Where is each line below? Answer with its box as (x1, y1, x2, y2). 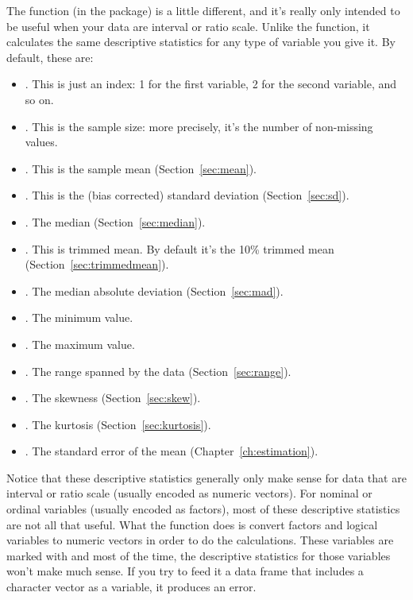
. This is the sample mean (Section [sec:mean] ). (25, 160, 257, 176)
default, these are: (6, 48, 94, 65)
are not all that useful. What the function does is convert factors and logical (6, 516, 378, 532)
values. (25, 134, 58, 150)
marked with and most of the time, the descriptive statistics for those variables (6, 547, 391, 563)
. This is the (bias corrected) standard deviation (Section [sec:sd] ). (25, 187, 349, 203)
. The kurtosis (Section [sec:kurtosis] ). (25, 416, 211, 432)
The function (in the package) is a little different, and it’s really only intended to (6, 2, 400, 18)
